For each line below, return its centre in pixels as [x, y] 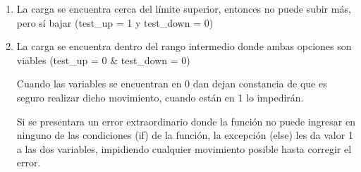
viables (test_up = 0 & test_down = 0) [103, 60]
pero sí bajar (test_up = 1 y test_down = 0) [115, 22]
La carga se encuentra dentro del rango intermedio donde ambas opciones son [184, 46]
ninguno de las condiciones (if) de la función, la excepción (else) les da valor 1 [185, 135]
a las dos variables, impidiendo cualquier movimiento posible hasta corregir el [184, 148]
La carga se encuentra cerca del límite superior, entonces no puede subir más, [184, 8]
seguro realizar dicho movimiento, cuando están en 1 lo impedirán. [160, 97]
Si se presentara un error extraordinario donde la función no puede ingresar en [186, 121]
